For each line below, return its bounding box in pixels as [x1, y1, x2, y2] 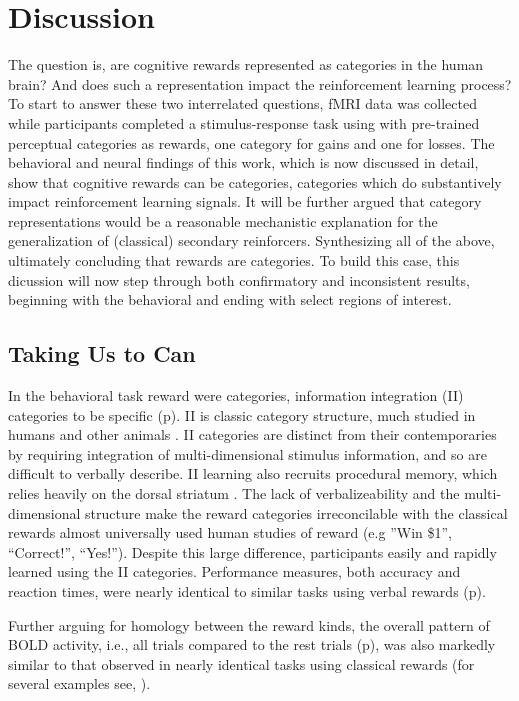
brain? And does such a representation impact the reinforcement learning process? [8, 73, 512, 94]
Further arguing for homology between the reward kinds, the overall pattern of [8, 614, 490, 635]
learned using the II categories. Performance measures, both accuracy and [8, 561, 461, 582]
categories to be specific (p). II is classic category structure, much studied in [8, 404, 476, 425]
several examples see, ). [8, 673, 151, 694]
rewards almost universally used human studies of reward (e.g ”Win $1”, [8, 522, 452, 543]
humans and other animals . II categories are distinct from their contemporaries [8, 424, 497, 445]
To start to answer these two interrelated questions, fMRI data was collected [8, 93, 477, 114]
